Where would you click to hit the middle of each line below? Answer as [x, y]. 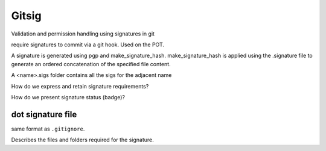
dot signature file [44, 114]
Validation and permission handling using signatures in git [83, 34]
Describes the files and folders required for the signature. [82, 140]
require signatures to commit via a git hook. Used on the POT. [88, 45]
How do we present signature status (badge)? [68, 97]
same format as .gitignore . [48, 129]
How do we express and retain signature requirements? [80, 86]
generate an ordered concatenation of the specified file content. [91, 64]
